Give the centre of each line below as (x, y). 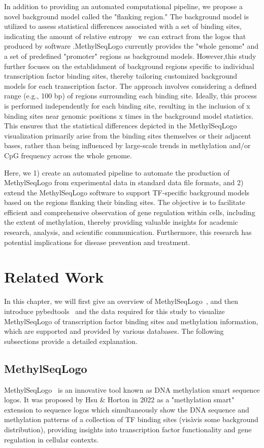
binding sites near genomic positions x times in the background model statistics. (129, 115)
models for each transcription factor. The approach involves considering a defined (130, 85)
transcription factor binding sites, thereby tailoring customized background (121, 76)
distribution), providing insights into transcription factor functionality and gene (128, 429)
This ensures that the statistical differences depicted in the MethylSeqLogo (121, 126)
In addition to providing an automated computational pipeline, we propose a (123, 6)
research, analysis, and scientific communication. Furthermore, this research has (128, 232)
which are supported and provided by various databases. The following (114, 331)
